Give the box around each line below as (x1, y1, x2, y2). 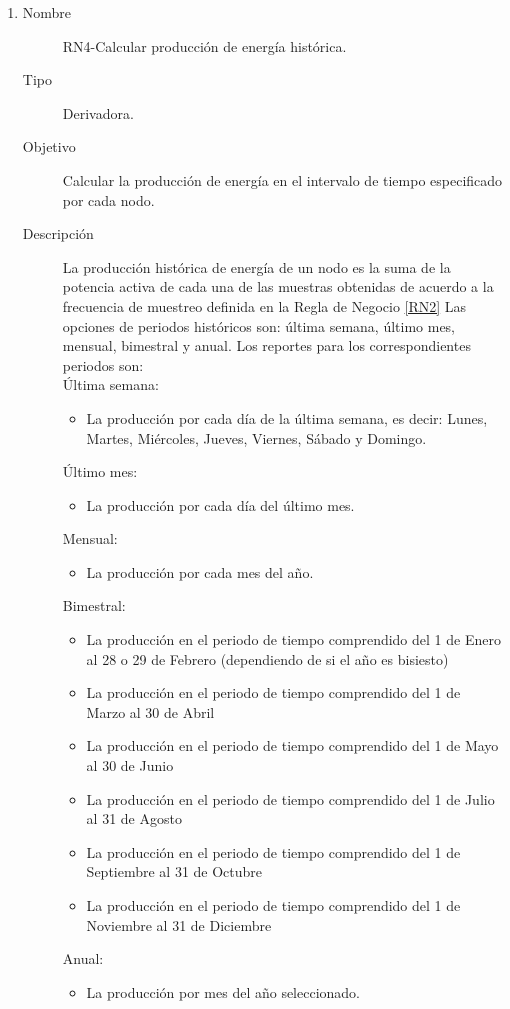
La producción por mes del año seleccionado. (86, 981, 361, 1002)
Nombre (22, 2, 72, 22)
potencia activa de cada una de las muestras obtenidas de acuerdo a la (62, 276, 494, 297)
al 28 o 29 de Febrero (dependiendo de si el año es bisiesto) (86, 648, 449, 669)
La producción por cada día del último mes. (86, 494, 355, 515)
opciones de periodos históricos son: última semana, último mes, (62, 315, 456, 336)
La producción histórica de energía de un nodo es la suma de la (62, 256, 451, 277)
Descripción (22, 223, 94, 244)
